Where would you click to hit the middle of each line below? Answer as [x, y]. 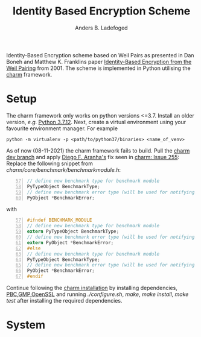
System [26, 325]
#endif [35, 276]
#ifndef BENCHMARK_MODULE [59, 220]
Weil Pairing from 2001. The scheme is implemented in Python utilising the [99, 68]
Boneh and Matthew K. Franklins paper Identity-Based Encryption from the [99, 61]
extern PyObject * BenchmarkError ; [70, 242]
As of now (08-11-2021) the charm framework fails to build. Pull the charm [98, 150]
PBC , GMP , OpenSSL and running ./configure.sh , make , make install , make [97, 294]
